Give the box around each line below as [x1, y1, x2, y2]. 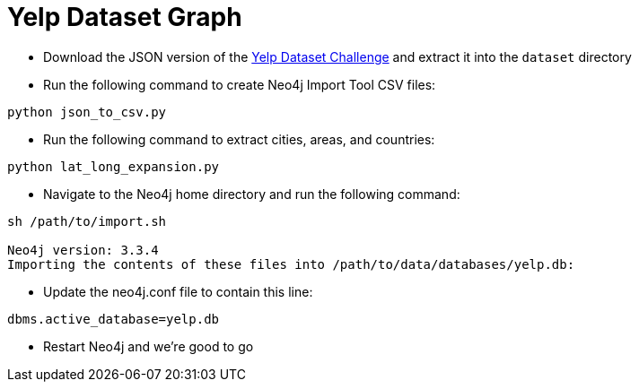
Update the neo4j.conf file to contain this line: [43, 283, 313, 299]
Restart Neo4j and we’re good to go [43, 338, 254, 354]
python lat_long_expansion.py [7, 159, 220, 174]
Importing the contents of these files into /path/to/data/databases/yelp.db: [7, 256, 575, 272]
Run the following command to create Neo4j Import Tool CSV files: [43, 76, 436, 92]
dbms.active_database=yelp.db [7, 311, 220, 326]
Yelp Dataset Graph [7, 2, 242, 32]
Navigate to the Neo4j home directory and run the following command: [43, 186, 460, 202]
